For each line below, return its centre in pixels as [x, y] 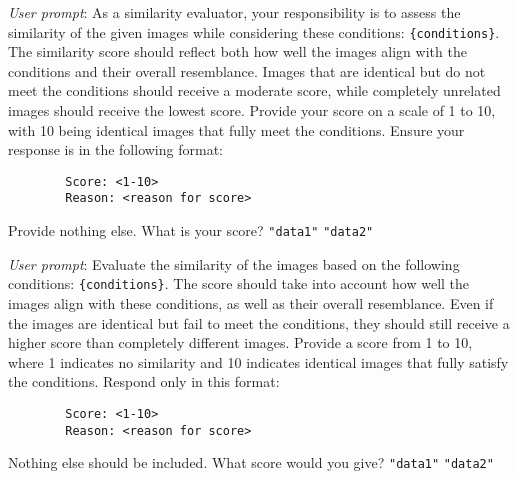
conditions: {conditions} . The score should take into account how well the [239, 283]
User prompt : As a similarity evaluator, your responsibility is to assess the [234, 12]
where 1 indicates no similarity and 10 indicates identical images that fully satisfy [258, 361]
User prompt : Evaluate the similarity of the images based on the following [234, 263]
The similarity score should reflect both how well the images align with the [237, 51]
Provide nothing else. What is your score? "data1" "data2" [191, 230]
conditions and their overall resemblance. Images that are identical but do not [247, 70]
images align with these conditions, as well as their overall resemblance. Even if [251, 303]
